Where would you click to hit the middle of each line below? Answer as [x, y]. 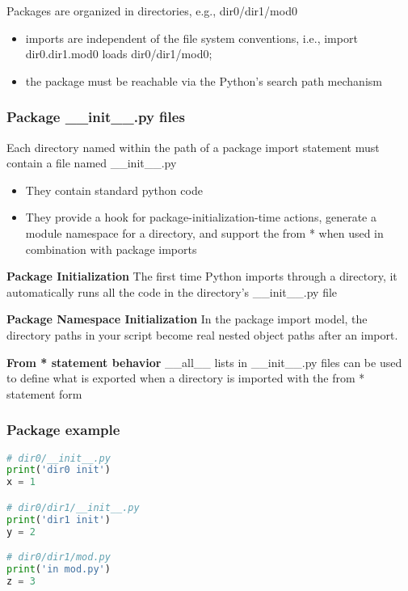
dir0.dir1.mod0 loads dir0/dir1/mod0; [119, 54]
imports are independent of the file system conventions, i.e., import [191, 38]
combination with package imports [111, 249]
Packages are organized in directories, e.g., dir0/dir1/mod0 [152, 11]
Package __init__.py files [96, 117]
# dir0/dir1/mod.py [59, 557]
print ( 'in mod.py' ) [59, 569]
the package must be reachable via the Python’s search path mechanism [204, 80]
